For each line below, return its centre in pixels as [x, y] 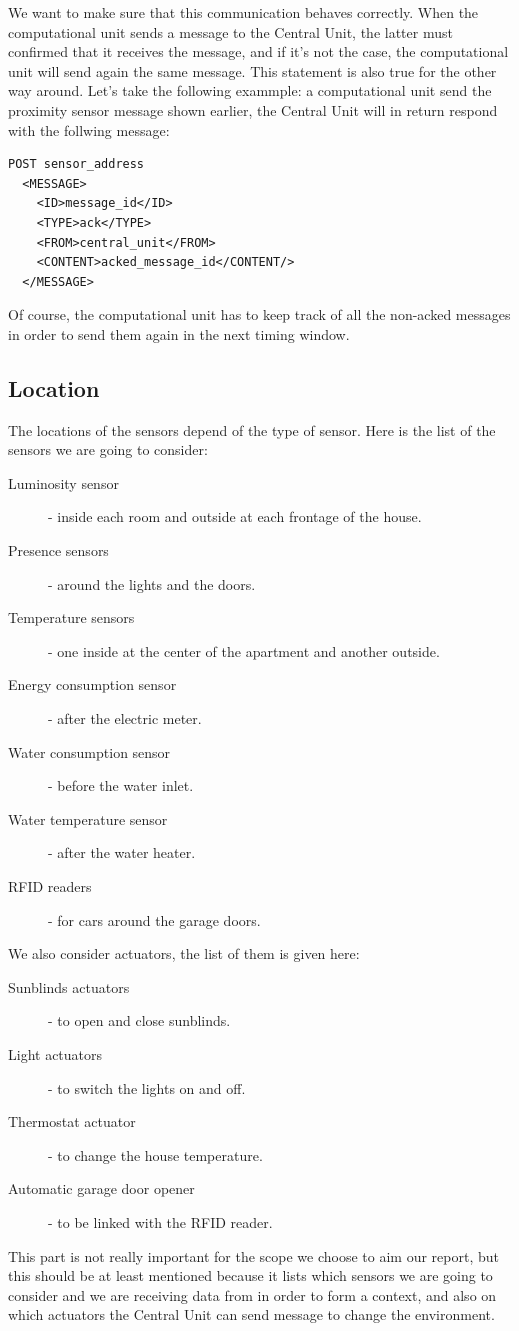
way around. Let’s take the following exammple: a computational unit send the [250, 90]
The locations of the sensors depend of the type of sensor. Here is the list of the [252, 429]
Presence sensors [58, 550]
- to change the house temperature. [155, 1154]
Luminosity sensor [63, 482]
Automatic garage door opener [101, 1188]
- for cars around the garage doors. [154, 919]
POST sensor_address [76, 164]
